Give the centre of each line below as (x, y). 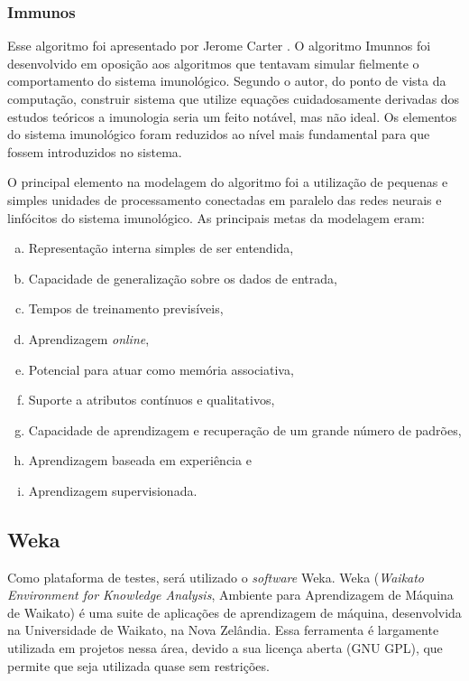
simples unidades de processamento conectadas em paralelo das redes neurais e (225, 199)
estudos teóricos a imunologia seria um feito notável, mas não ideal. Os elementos (232, 116)
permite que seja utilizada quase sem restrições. (138, 665)
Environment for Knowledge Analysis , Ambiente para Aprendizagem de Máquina (230, 595)
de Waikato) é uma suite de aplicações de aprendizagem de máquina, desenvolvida (234, 612)
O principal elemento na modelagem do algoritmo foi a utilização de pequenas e (228, 182)
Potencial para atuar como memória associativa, (161, 369)
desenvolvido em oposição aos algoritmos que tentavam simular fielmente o (213, 63)
